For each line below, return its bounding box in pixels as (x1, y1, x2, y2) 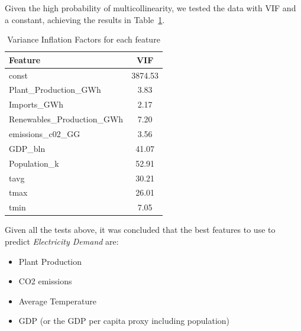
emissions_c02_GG (9, 128, 80, 139)
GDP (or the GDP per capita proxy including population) (18, 314, 230, 327)
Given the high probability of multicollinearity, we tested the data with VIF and (5, 2, 296, 14)
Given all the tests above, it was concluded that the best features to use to (5, 223, 276, 236)
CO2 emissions (18, 275, 72, 287)
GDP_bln (9, 142, 46, 154)
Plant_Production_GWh (9, 83, 101, 96)
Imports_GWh (9, 98, 64, 111)
